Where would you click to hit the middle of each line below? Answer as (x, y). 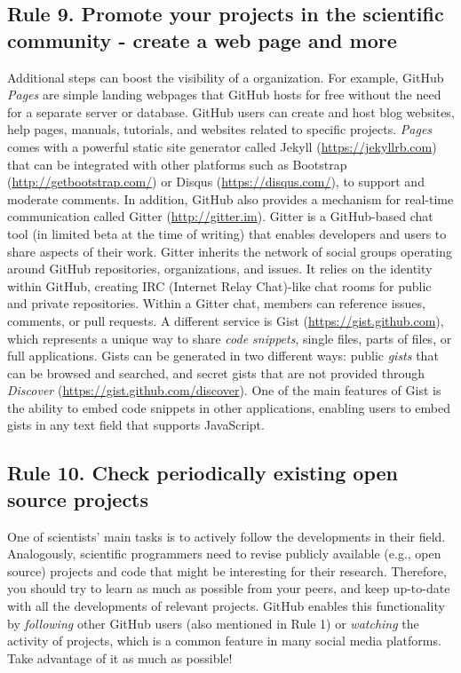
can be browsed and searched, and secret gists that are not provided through (216, 372)
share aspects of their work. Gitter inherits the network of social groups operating (230, 251)
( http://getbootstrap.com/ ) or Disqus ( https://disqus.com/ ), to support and (216, 182)
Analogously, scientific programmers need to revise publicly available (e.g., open (224, 554)
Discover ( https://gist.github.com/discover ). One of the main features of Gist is (224, 390)
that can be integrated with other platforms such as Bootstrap (177, 164)
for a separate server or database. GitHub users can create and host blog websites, (231, 111)
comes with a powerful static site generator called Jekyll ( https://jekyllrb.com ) (222, 146)
